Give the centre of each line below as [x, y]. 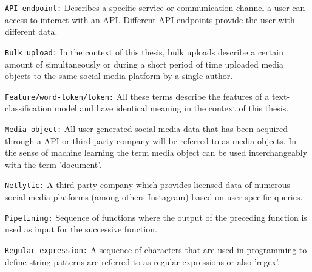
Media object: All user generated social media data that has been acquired [146, 128]
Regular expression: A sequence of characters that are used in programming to [156, 249]
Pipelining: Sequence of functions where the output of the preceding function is [156, 217]
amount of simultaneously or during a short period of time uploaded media [144, 64]
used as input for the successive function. [81, 229]
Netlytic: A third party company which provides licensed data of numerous [148, 185]
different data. [31, 31]
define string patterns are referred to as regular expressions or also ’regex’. [142, 261]
